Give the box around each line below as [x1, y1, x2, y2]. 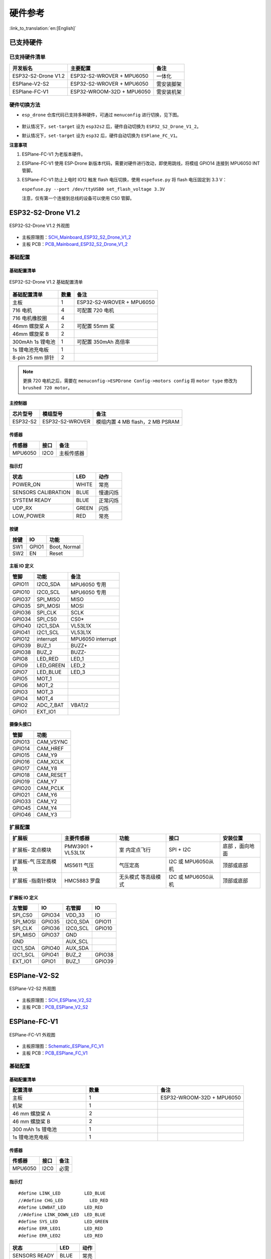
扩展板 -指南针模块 [12, 877, 57, 884]
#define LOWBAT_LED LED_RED [18, 1205, 103, 1211]
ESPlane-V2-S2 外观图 [9, 986, 56, 992]
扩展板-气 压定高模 [12, 858, 57, 865]
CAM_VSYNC [37, 738, 68, 745]
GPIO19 [12, 778, 30, 785]
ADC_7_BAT [37, 702, 64, 709]
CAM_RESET [37, 771, 67, 778]
